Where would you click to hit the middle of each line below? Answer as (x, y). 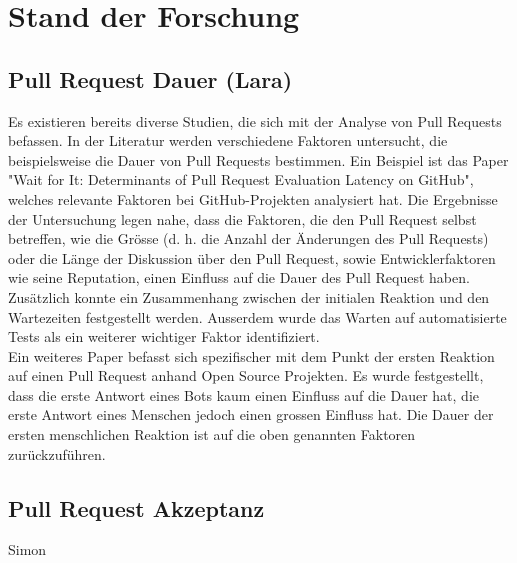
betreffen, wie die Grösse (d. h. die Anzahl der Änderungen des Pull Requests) (248, 238)
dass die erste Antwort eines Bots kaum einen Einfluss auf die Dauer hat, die (243, 394)
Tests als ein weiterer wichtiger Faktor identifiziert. (164, 336)
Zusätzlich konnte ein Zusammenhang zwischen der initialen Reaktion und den (249, 296)
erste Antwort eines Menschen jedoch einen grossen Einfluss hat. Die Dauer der (251, 414)
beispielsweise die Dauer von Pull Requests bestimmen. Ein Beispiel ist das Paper (258, 159)
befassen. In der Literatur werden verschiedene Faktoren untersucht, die (228, 140)
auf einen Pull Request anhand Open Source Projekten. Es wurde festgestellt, (246, 375)
